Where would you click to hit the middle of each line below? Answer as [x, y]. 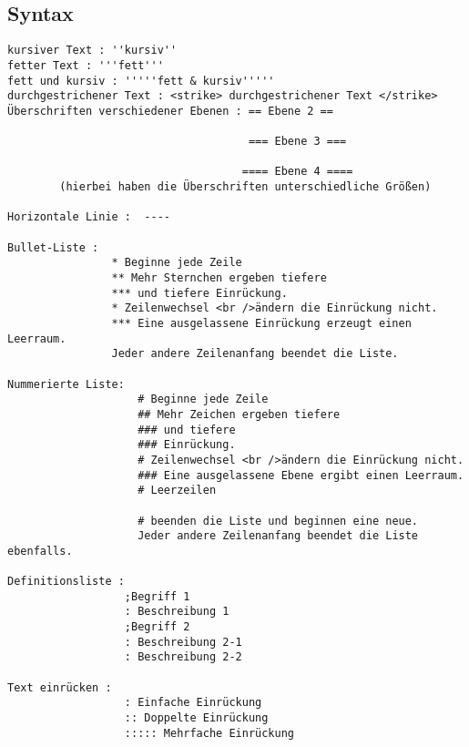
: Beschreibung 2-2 [183, 657]
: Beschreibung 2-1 [183, 642]
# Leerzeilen [177, 491]
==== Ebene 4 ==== [297, 172]
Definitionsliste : [66, 582]
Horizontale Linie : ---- [89, 217]
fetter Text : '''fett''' [86, 65]
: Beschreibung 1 [177, 612]
